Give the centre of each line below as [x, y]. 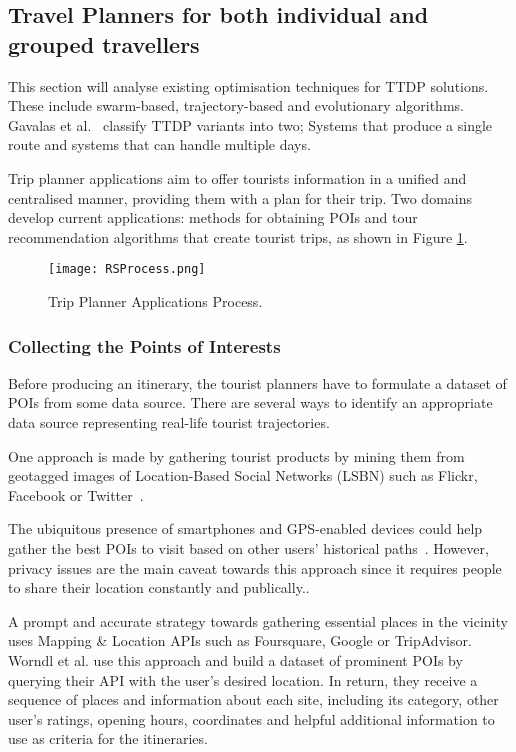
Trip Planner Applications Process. [155, 301]
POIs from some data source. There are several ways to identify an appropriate [250, 402]
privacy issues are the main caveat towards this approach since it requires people [255, 567]
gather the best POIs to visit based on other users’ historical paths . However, [248, 547]
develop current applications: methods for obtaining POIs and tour [213, 217]
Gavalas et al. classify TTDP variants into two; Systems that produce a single [250, 124]
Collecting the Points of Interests [144, 345]
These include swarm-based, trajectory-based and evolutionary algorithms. [236, 105]
